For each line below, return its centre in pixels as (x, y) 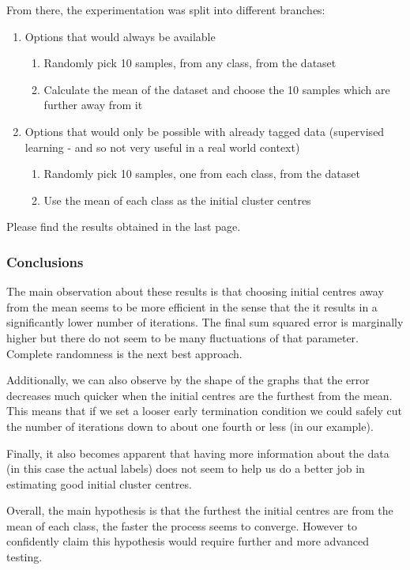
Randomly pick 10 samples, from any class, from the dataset (190, 63)
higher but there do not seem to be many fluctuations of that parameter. (182, 337)
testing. (24, 557)
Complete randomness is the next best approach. (124, 353)
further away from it (93, 105)
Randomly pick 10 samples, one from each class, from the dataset (202, 174)
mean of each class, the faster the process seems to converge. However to (182, 525)
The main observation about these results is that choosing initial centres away (195, 291)
